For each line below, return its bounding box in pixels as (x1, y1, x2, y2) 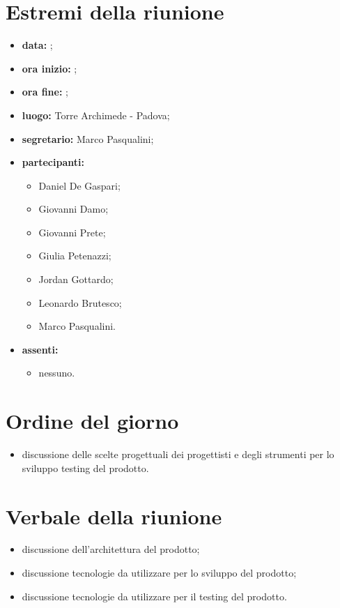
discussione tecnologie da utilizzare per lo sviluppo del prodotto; (22, 565, 297, 580)
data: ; (22, 38, 53, 52)
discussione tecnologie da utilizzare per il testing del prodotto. (22, 588, 287, 603)
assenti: (22, 342, 59, 356)
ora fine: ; (22, 84, 68, 99)
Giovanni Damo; (38, 202, 109, 216)
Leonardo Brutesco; (38, 295, 122, 310)
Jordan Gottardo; (38, 272, 114, 287)
